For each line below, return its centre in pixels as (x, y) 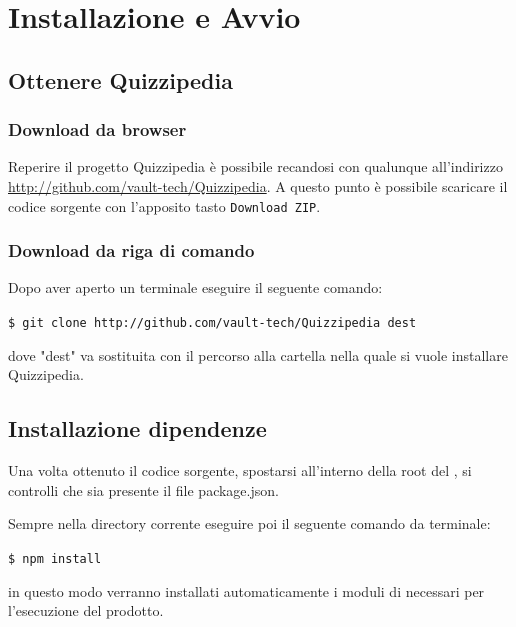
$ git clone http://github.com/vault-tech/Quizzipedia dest (212, 323)
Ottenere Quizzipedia (120, 79)
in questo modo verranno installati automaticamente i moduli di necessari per (246, 590)
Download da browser (97, 129)
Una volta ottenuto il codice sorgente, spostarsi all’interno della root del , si (240, 470)
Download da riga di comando (131, 250)
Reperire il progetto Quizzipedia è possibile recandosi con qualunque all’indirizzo (255, 166)
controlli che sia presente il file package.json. (143, 489)
